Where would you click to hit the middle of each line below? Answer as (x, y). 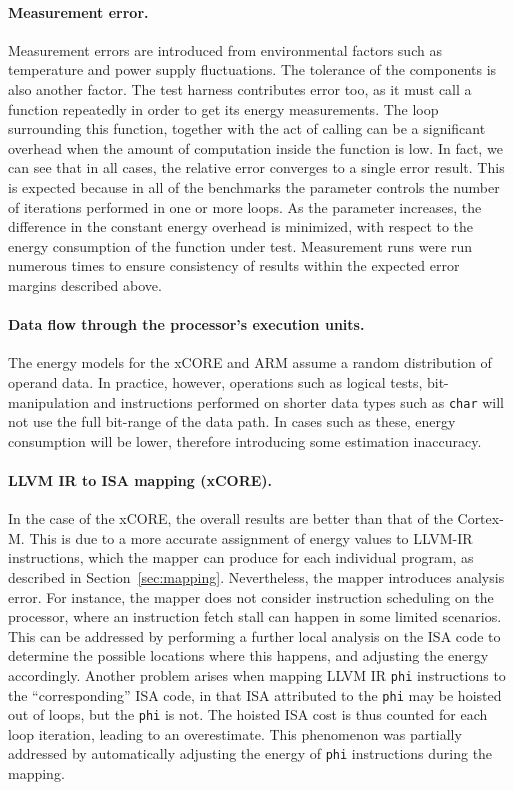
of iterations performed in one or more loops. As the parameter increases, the (245, 206)
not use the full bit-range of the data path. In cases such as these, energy (232, 421)
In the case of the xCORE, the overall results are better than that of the (230, 518)
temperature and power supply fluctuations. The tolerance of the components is (252, 69)
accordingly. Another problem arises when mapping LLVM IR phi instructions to (257, 674)
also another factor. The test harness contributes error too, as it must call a (240, 88)
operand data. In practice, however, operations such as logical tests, (215, 381)
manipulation (48, 401)
